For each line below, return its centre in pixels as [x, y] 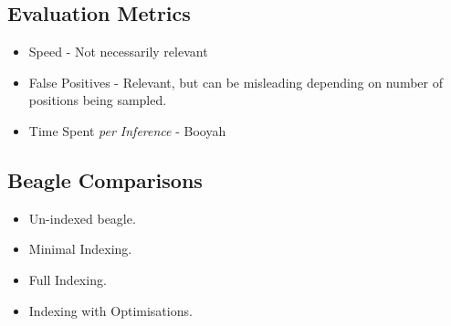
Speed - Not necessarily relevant [118, 52]
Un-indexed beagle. [82, 218]
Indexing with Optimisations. [110, 310]
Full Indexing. [68, 279]
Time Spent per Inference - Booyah [127, 130]
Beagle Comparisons [105, 179]
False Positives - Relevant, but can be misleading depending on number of [236, 82]
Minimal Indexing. [80, 249]
